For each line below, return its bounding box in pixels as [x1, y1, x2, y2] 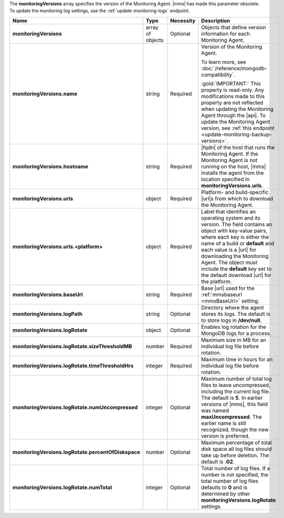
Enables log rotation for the [201, 323, 267, 330]
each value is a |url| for [201, 246, 257, 253]
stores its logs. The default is [201, 310, 271, 317]
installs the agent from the [201, 169, 264, 176]
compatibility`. [201, 71, 236, 78]
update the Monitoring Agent [201, 118, 270, 125]
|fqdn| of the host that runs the [201, 144, 275, 151]
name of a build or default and [201, 239, 274, 247]
